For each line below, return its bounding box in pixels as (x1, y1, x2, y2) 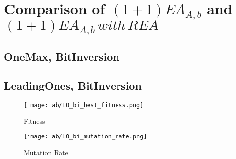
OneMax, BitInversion (4, 49, 119, 64)
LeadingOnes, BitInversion (4, 78, 142, 93)
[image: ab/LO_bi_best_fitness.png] (24, 101, 144, 109)
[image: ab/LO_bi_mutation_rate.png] (24, 133, 147, 140)
